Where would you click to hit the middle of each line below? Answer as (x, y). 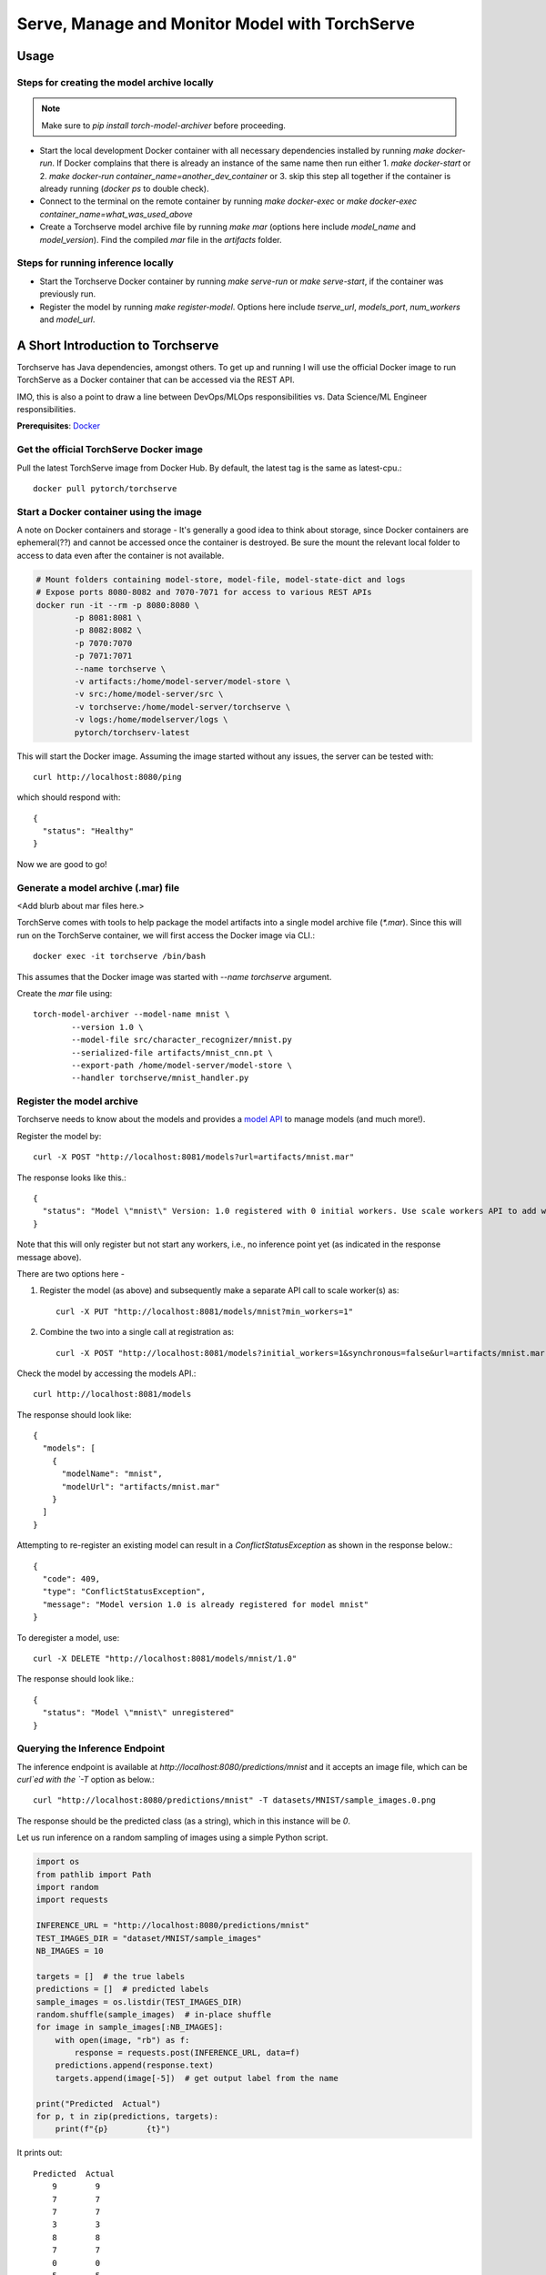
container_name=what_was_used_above (116, 214)
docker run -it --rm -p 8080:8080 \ (118, 605)
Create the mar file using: (65, 993)
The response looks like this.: (71, 1178)
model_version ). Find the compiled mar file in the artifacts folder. (161, 239)
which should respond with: (69, 797)
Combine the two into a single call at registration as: (137, 1332)
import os (58, 1862)
